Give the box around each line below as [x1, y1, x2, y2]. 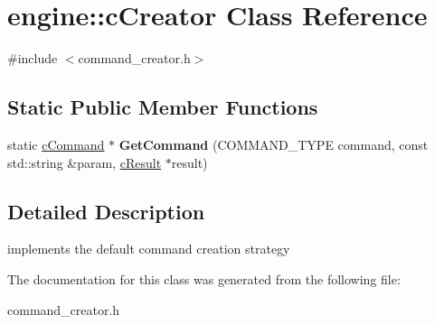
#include [7, 49, 58, 68]
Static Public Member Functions [7, 93, 318, 121]
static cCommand [7, 134, 105, 153]
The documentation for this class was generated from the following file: [7, 269, 401, 288]
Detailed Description [7, 197, 205, 225]
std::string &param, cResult [7, 153, 162, 171]
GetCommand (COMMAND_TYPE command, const [118, 134, 429, 153]
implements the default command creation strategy [7, 239, 290, 258]
